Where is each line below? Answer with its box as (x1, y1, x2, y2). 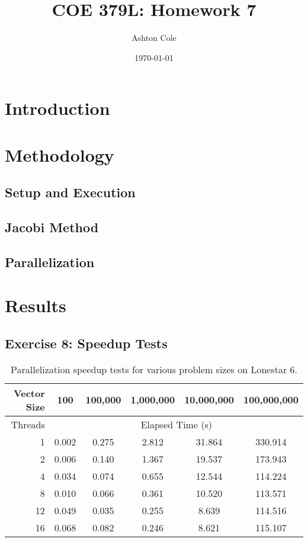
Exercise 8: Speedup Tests (5, 333, 168, 352)
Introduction (5, 96, 110, 120)
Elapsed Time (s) (140, 417, 213, 431)
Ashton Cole (131, 31, 177, 44)
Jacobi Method (5, 218, 99, 236)
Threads (11, 417, 45, 431)
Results (5, 293, 66, 317)
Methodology (5, 142, 114, 166)
